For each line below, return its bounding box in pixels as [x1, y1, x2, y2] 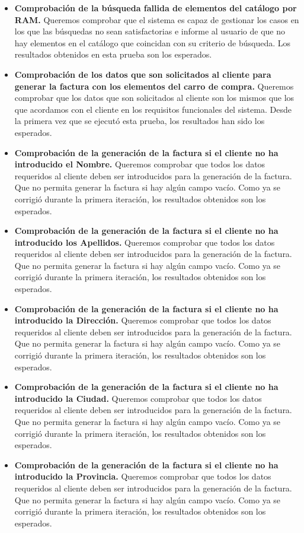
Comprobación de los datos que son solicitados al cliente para [14, 68, 271, 80]
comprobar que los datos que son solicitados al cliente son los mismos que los [14, 91, 295, 104]
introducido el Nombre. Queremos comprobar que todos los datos [14, 158, 265, 170]
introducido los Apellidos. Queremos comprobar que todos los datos [14, 236, 275, 248]
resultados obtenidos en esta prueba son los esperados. [14, 48, 212, 61]
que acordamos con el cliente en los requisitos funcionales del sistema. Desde [14, 103, 292, 115]
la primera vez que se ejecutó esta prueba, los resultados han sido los [14, 115, 265, 127]
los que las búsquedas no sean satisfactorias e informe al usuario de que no [14, 25, 285, 37]
